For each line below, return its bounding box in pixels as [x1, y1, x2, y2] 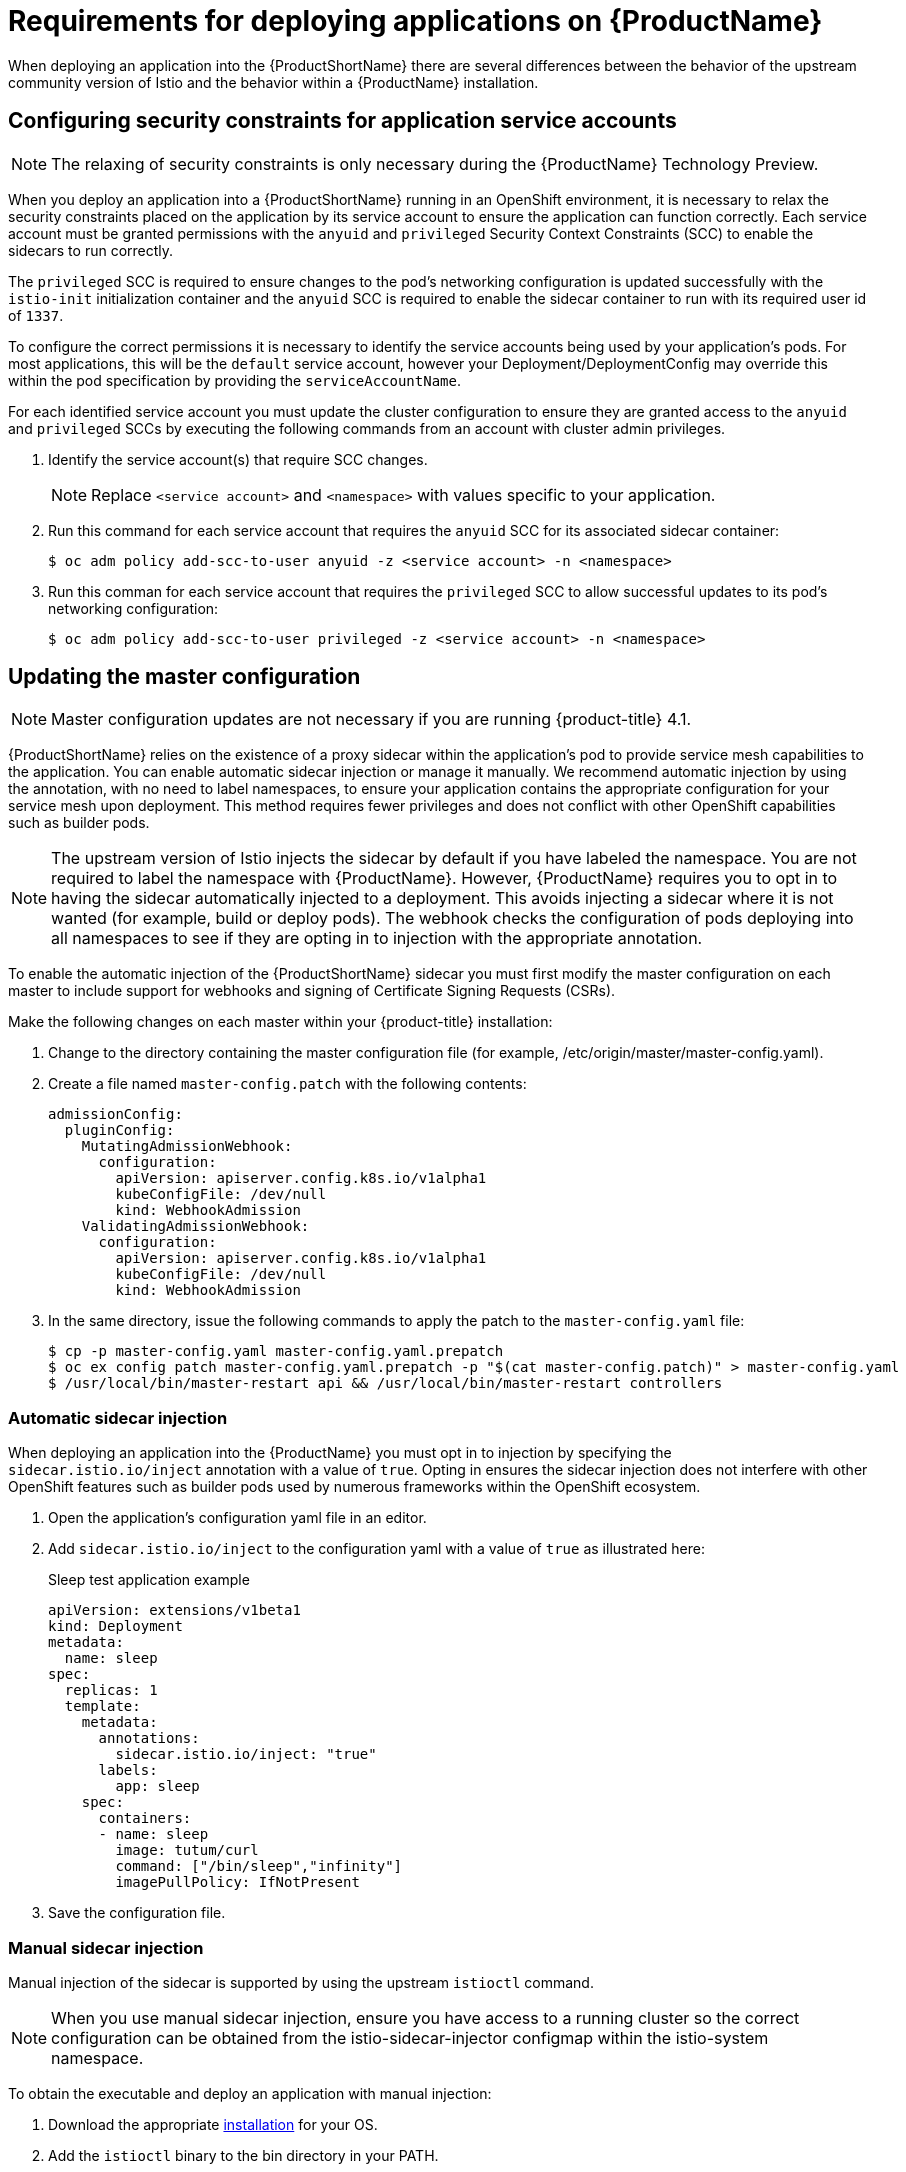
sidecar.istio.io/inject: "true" [115, 1746, 377, 1763]
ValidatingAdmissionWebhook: [81, 1218, 310, 1235]
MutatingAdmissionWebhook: [81, 1138, 293, 1155]
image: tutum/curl [115, 1842, 259, 1859]
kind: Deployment [48, 1618, 183, 1635]
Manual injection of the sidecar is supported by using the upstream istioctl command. [8, 1973, 594, 1991]
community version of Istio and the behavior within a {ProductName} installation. [8, 73, 539, 91]
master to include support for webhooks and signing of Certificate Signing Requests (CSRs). [8, 982, 616, 1000]
